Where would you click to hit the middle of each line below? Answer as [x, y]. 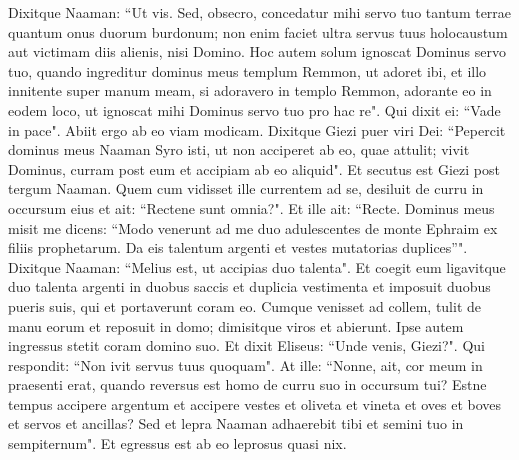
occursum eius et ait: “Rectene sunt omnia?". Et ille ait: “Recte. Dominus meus [251, 207]
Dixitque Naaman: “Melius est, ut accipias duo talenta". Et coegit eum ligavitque [257, 266]
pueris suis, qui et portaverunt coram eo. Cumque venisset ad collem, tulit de [245, 305]
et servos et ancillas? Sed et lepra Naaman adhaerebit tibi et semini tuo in [236, 423]
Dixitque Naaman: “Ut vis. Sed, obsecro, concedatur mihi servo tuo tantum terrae [260, 12]
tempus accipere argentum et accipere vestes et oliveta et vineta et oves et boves [255, 403]
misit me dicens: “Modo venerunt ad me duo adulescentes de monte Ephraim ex [253, 227]
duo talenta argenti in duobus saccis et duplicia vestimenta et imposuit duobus [249, 286]
